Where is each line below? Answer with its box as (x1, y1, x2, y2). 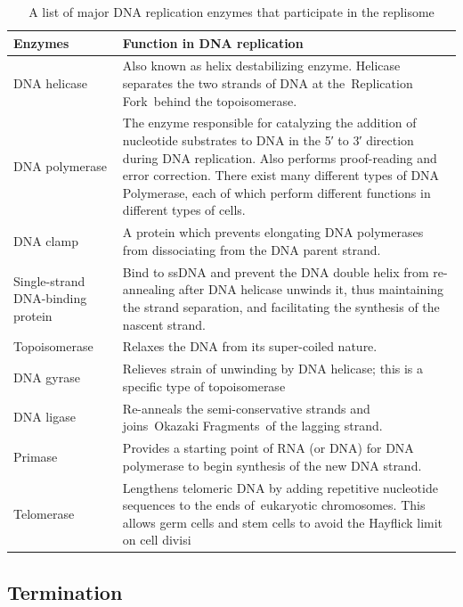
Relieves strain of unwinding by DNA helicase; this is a (122, 359, 424, 378)
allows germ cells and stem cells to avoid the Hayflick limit (122, 513, 443, 531)
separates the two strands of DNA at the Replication (122, 74, 413, 93)
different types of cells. (122, 201, 246, 219)
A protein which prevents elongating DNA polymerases (122, 223, 424, 242)
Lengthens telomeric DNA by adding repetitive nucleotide (122, 478, 438, 496)
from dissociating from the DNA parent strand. (122, 240, 381, 258)
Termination (7, 578, 123, 605)
